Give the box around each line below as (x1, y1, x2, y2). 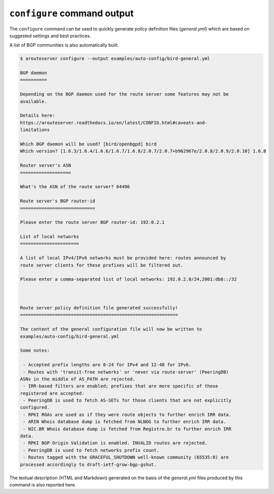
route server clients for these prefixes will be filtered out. (20, 262, 184, 268)
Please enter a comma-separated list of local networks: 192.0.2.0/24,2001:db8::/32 (20, 276, 237, 282)
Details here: (20, 112, 55, 119)
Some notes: (20, 347, 50, 354)
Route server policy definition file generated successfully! (20, 305, 178, 310)
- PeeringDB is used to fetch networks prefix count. (23, 447, 159, 453)
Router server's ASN (20, 163, 71, 168)
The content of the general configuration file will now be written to (20, 326, 202, 332)
